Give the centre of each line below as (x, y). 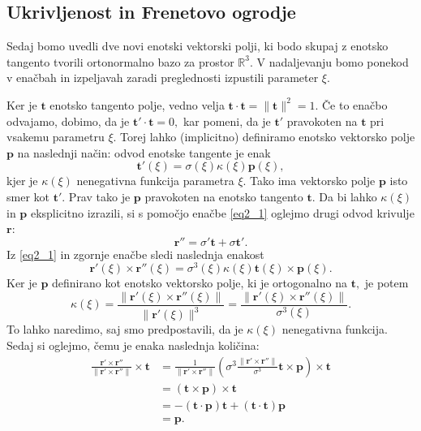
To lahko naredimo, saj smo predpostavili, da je (125, 329)
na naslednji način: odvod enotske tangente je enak (144, 152)
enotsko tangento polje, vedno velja (137, 104)
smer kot (28, 196)
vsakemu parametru (56, 137)
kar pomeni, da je (227, 121)
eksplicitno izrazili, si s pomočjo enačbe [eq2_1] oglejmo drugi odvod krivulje (222, 212)
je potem (387, 283)
